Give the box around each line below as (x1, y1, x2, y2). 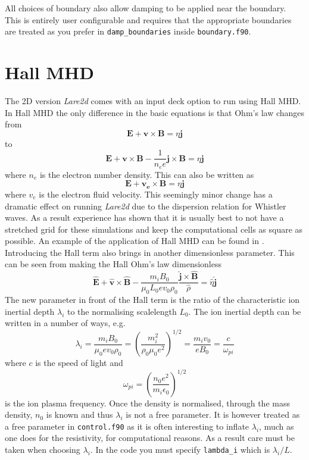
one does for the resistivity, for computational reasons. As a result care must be (5, 431, 295, 444)
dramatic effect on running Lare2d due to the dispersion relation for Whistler (5, 199, 286, 212)
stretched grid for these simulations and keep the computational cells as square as (5, 223, 303, 235)
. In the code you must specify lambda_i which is (90, 443, 270, 455)
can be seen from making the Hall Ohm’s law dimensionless (5, 258, 221, 270)
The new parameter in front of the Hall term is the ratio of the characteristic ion (5, 293, 300, 306)
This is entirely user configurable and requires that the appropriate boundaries (5, 13, 292, 26)
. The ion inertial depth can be (188, 305, 301, 317)
